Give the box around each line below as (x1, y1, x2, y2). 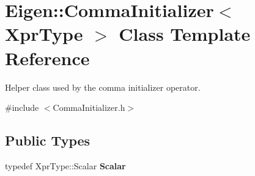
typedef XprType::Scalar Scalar (5, 159, 126, 172)
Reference (5, 45, 90, 70)
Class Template (119, 21, 251, 46)
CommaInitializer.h (53, 101, 125, 114)
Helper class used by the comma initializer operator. (5, 80, 201, 93)
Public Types (5, 131, 91, 150)
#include (5, 101, 39, 114)
